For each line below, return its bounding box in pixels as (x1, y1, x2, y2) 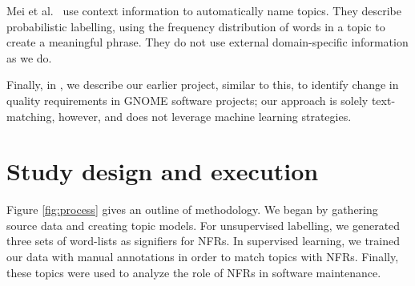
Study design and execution (6, 155, 319, 187)
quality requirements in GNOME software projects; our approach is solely (6, 91, 369, 108)
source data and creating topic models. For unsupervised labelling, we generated (6, 216, 401, 233)
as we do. (6, 49, 52, 66)
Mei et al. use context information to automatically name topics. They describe (6, 2, 402, 18)
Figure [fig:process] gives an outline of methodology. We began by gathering (6, 201, 378, 218)
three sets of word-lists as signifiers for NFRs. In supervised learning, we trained (6, 232, 401, 249)
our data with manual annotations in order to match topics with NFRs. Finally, (6, 248, 399, 265)
